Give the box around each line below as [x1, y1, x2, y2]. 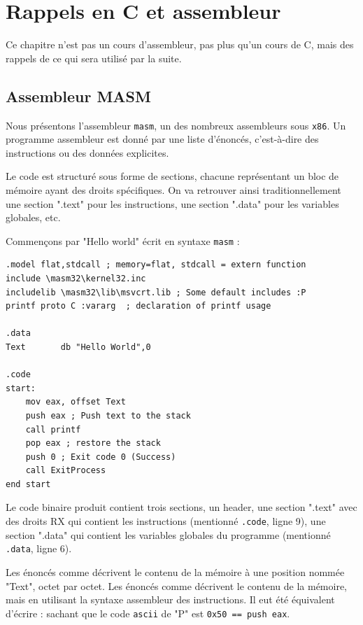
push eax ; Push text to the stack [25, 410, 191, 421]
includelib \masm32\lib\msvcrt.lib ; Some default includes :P [6, 287, 306, 297]
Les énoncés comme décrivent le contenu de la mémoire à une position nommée [6, 564, 345, 579]
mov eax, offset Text [25, 397, 126, 407]
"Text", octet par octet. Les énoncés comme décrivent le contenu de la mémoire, [6, 578, 347, 593]
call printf [25, 424, 81, 435]
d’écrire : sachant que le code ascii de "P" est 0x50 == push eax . [6, 605, 290, 620]
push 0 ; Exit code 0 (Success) [25, 451, 176, 462]
